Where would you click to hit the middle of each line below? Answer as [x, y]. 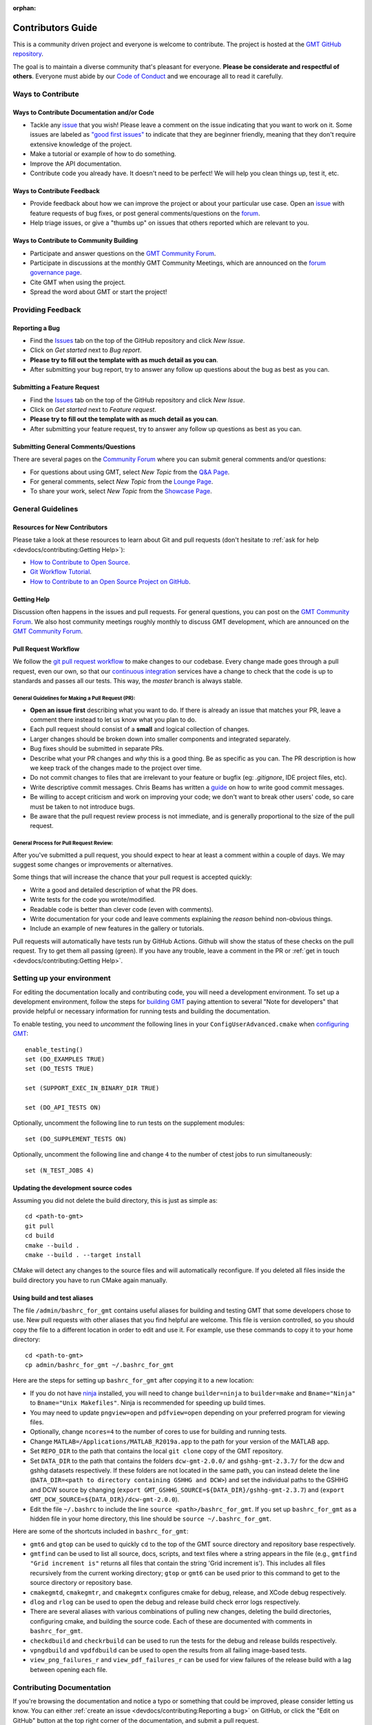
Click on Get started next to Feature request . [93, 410]
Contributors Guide [55, 28]
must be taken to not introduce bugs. [82, 807]
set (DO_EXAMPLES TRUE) [65, 1059]
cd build [40, 1236]
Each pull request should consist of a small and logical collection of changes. [140, 729]
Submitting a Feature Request [56, 387]
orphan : [24, 8]
